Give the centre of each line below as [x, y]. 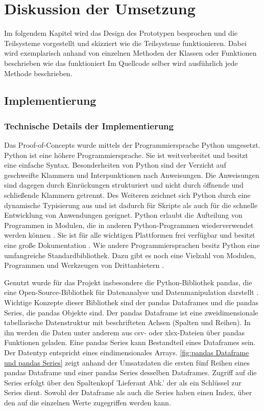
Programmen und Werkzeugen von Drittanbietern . [84, 265]
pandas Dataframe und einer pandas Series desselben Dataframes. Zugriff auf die [130, 372]
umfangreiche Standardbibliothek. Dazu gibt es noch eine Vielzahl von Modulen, [130, 255]
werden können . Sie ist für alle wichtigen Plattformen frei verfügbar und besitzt [130, 235]
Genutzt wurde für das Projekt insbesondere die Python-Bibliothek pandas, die [128, 282]
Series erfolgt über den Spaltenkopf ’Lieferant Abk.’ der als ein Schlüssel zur [123, 382]
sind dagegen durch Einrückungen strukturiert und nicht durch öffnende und [124, 185]
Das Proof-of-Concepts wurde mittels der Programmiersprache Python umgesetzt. [132, 145]
